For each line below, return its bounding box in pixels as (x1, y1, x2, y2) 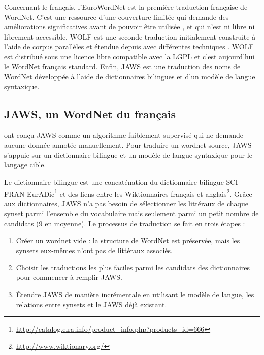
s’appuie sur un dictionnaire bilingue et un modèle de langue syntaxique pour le (4, 149, 252, 160)
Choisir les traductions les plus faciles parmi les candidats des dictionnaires (16, 262, 250, 272)
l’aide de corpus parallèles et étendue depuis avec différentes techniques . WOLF (4, 41, 254, 52)
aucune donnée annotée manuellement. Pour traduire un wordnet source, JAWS (4, 139, 252, 150)
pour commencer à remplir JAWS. (16, 272, 122, 282)
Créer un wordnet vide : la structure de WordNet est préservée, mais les (16, 235, 240, 245)
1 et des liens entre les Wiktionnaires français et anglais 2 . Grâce (54, 187, 252, 199)
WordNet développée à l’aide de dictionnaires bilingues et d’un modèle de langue (4, 71, 255, 82)
